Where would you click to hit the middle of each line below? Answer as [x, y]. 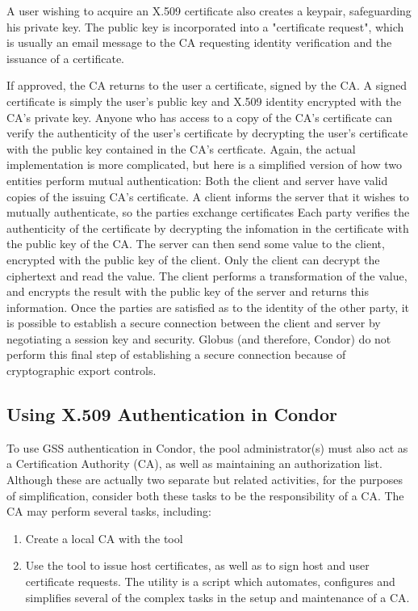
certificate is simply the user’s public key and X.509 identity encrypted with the [204, 101]
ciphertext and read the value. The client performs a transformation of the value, [207, 275]
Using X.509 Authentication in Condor [172, 414]
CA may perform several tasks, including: [109, 511]
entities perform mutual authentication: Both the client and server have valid [197, 180]
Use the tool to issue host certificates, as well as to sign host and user [197, 565]
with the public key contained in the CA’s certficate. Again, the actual [181, 148]
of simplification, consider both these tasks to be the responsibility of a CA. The [205, 495]
